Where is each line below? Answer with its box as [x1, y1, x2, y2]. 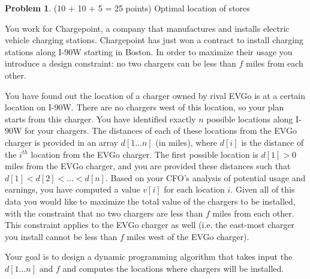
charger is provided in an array [5, 136, 118, 148]
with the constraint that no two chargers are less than [5, 206, 203, 219]
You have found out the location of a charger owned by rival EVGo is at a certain [5, 89, 306, 101]
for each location [164, 183, 225, 196]
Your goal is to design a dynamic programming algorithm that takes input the [5, 250, 293, 263]
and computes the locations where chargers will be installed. [62, 262, 284, 274]
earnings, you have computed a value [5, 183, 140, 196]
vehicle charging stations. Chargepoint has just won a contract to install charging [5, 34, 303, 46]
